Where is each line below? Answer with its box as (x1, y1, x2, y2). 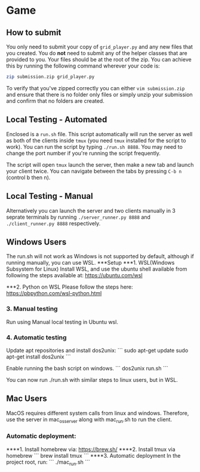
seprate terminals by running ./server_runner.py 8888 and (6, 213, 151, 220)
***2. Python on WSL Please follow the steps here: (6, 283, 133, 290)
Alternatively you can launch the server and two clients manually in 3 (6, 207, 176, 214)
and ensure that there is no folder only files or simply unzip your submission (6, 91, 193, 98)
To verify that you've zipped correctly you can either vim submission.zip (6, 84, 185, 91)
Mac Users (6, 394, 48, 404)
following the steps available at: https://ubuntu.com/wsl (6, 272, 143, 279)
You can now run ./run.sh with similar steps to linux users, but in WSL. (6, 376, 178, 383)
